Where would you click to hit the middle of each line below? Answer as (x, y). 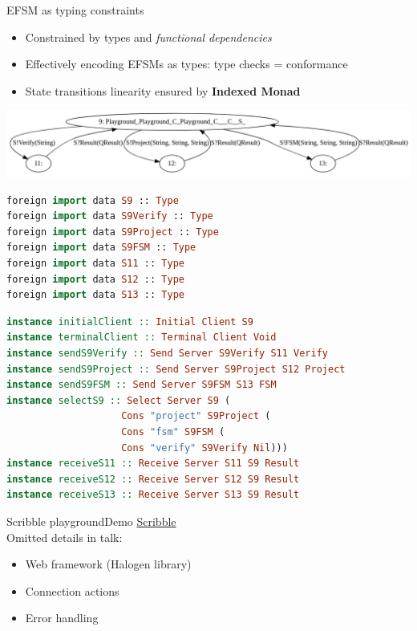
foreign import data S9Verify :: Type (110, 216)
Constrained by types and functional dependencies (148, 37)
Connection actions (72, 590)
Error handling (62, 618)
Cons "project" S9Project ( (196, 416)
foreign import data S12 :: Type (95, 279)
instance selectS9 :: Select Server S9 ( (119, 400)
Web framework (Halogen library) (108, 564)
